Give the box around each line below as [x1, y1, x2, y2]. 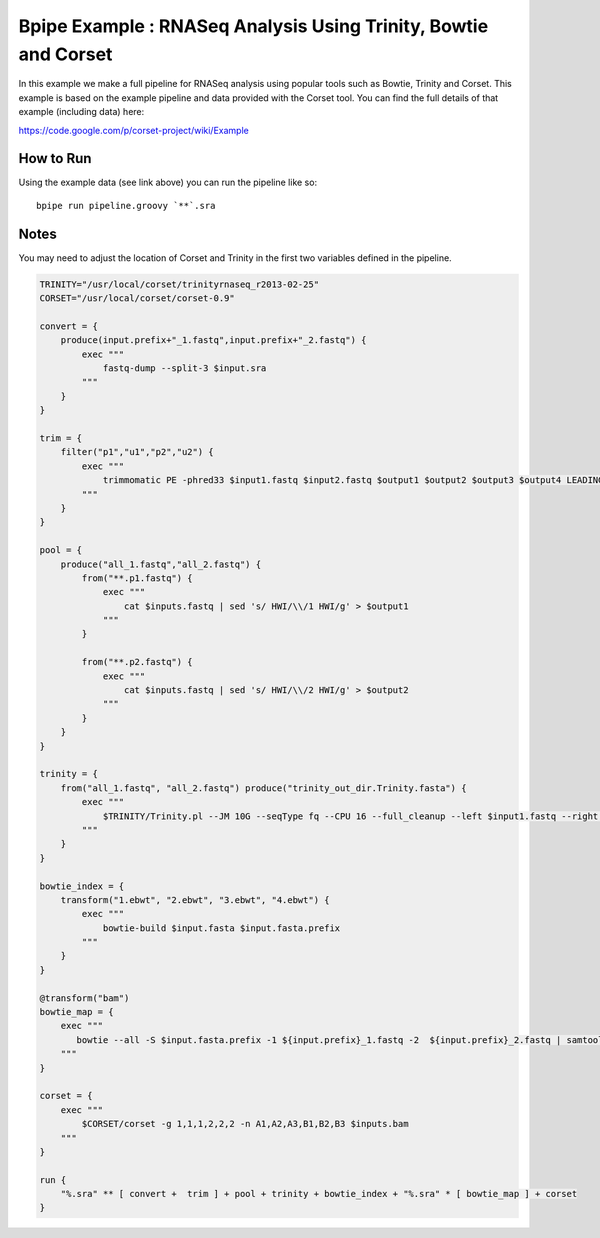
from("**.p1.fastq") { [81, 572, 194, 584]
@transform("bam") [39, 992, 130, 1004]
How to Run [18, 150, 92, 167]
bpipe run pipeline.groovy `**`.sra [36, 200, 216, 211]
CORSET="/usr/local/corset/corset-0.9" [39, 293, 235, 304]
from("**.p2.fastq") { [81, 656, 194, 668]
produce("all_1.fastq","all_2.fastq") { [60, 558, 262, 570]
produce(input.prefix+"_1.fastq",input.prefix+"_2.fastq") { [60, 335, 367, 346]
